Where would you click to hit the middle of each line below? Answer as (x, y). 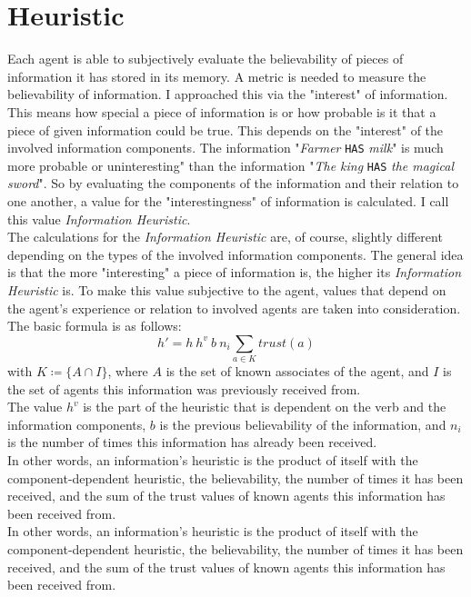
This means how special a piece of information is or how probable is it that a (222, 111)
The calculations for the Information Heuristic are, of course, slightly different (225, 237)
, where (128, 371)
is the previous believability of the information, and (303, 424)
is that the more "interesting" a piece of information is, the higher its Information (235, 272)
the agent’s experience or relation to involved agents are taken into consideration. (234, 308)
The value (35, 407)
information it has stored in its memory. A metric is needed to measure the (217, 76)
